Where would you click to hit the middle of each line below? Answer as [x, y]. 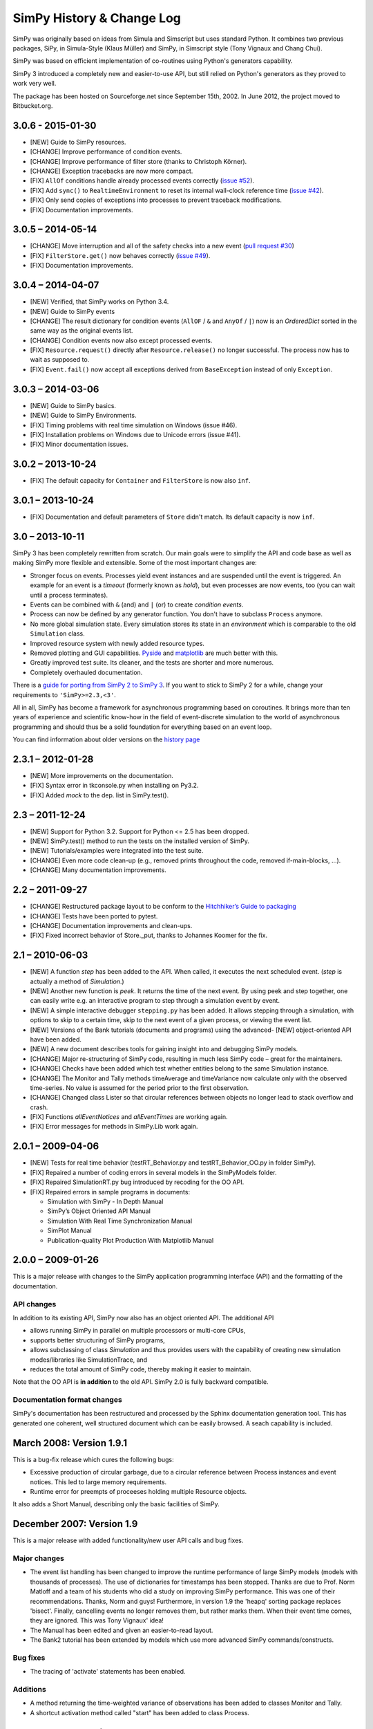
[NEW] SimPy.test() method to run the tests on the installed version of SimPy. [140, 841]
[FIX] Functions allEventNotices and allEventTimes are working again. [129, 1117]
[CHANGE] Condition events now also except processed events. [121, 340]
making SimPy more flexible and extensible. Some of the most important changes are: [135, 563]
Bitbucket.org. [33, 105]
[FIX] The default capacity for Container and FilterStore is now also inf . [141, 481]
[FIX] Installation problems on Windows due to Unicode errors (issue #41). [135, 434]
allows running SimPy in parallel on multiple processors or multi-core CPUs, [138, 1331]
